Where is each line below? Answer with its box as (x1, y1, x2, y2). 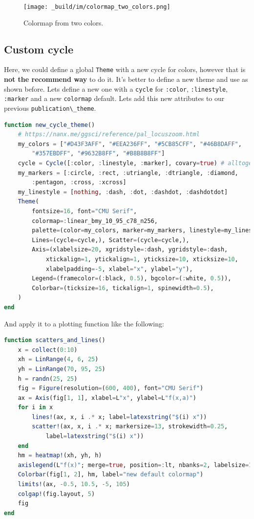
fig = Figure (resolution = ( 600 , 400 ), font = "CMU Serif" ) (18, 385, 204, 392)
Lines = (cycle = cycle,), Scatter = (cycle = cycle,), (32, 236, 190, 244)
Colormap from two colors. (23, 17, 104, 27)
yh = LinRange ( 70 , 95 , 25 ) (18, 365, 106, 372)
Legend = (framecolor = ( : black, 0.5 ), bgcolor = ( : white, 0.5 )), (32, 275, 232, 282)
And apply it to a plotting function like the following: (4, 318, 164, 328)
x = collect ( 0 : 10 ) (18, 346, 78, 353)
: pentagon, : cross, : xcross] (32, 179, 127, 186)
